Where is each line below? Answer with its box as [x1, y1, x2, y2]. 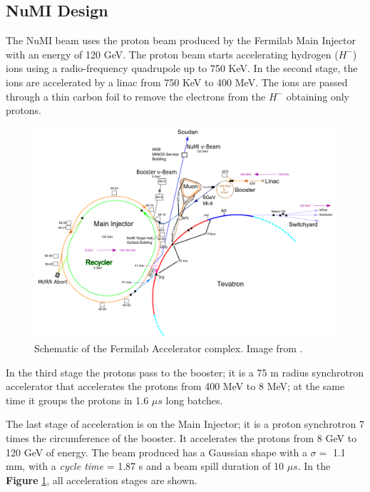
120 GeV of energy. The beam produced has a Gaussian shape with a [6, 444, 307, 459]
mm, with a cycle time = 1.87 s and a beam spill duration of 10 [6, 458, 284, 473]
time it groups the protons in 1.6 [6, 392, 149, 407]
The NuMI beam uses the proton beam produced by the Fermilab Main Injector [6, 33, 356, 48]
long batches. [165, 392, 223, 407]
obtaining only [286, 88, 349, 103]
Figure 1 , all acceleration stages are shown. [6, 472, 197, 487]
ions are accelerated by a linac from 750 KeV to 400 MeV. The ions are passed [6, 74, 348, 89]
